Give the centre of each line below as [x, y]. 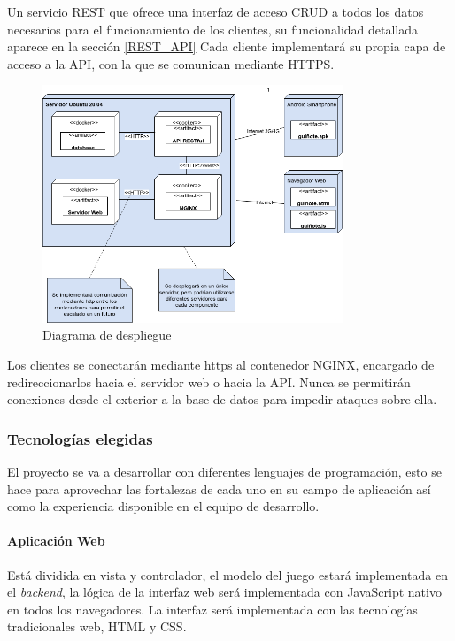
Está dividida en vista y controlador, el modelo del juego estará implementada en [227, 574]
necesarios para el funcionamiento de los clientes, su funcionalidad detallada [213, 29]
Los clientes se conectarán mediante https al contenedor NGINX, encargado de [221, 364]
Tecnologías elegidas [80, 438]
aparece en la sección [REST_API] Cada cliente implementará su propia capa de [227, 46]
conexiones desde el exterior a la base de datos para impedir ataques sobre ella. [222, 399]
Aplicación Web [56, 541]
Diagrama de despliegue [107, 335]
